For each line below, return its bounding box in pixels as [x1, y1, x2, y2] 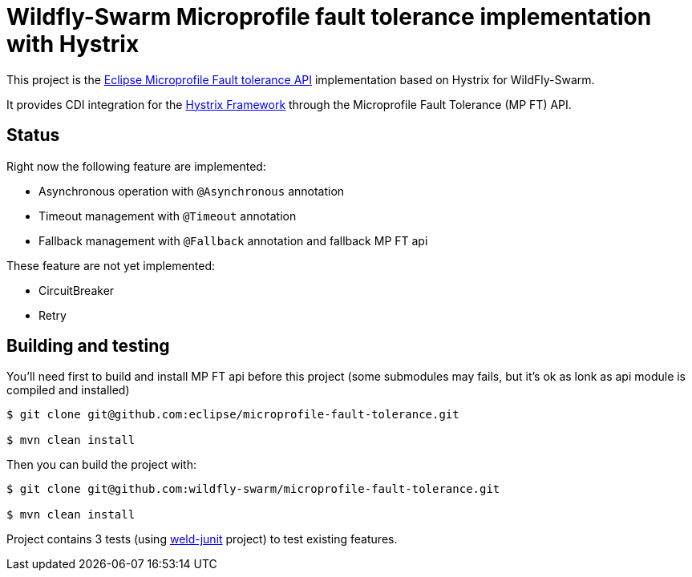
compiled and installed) [6, 383, 130, 397]
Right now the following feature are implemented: [6, 159, 266, 173]
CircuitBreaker [38, 283, 115, 297]
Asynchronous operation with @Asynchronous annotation [38, 184, 345, 198]
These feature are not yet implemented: [6, 258, 216, 272]
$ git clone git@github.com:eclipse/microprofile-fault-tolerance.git [6, 408, 459, 422]
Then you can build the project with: [6, 458, 197, 472]
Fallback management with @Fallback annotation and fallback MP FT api [38, 233, 428, 248]
